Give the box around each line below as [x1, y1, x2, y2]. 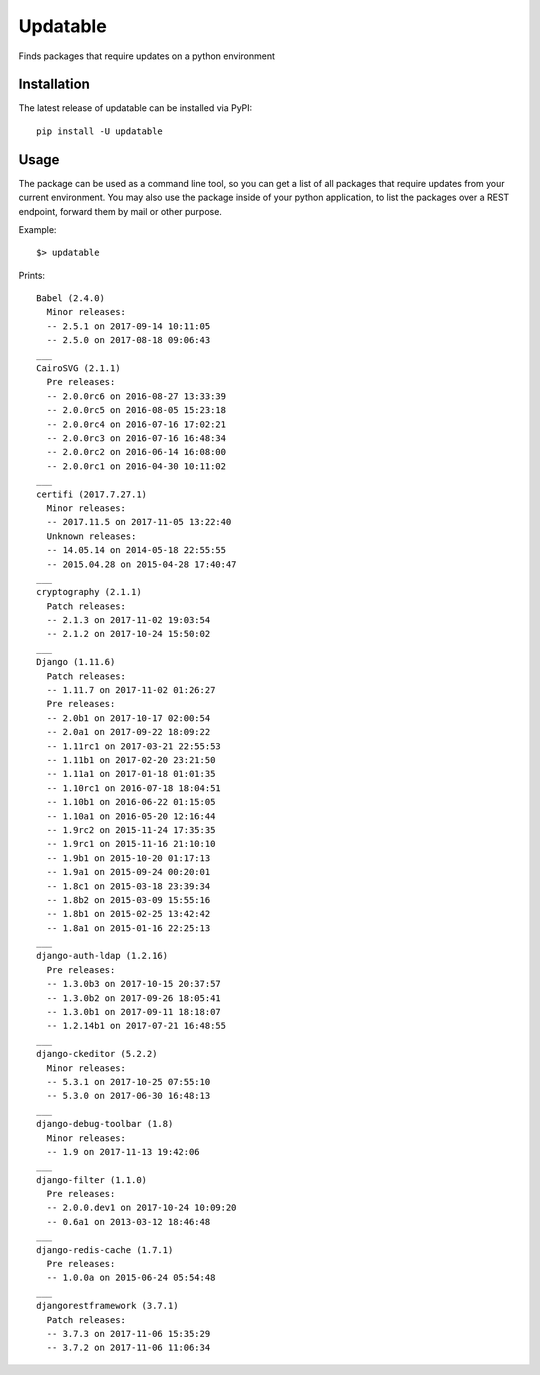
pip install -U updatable [36, 125, 164, 137]
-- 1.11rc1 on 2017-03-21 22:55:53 [46, 740, 222, 752]
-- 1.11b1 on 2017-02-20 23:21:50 [46, 754, 216, 765]
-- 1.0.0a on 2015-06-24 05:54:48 [46, 1272, 216, 1284]
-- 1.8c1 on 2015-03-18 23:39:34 [46, 880, 211, 892]
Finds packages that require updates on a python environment [18, 50, 275, 62]
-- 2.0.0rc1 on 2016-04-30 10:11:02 [46, 460, 227, 472]
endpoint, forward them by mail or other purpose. [18, 205, 222, 217]
